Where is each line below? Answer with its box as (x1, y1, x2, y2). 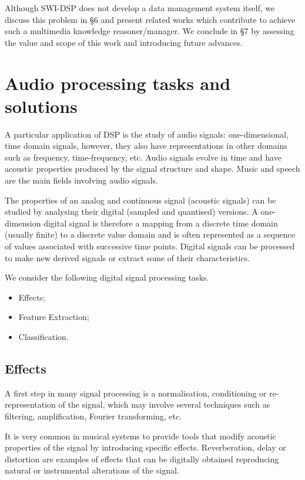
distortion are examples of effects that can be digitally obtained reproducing (5, 452, 279, 465)
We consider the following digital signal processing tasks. (5, 271, 209, 284)
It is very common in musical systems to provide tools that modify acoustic (5, 429, 276, 442)
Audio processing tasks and (5, 71, 231, 95)
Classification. (18, 331, 69, 342)
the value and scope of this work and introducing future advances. (5, 36, 243, 48)
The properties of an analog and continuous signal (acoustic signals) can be (5, 194, 276, 206)
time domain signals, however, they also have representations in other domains (5, 139, 287, 152)
